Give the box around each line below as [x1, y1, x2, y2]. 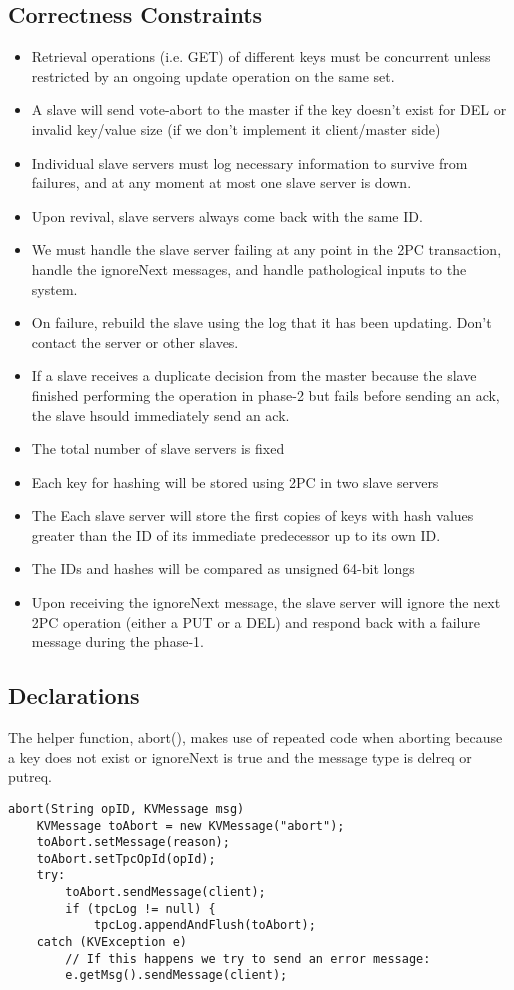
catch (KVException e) [36, 935, 187, 950]
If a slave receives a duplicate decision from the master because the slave [31, 365, 477, 386]
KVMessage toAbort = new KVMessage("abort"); [36, 818, 345, 833]
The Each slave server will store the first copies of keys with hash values [31, 505, 474, 526]
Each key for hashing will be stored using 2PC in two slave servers [31, 471, 439, 492]
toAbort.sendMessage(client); [65, 885, 266, 900]
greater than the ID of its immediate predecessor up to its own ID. [31, 524, 441, 545]
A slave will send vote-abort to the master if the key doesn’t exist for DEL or [31, 99, 507, 120]
